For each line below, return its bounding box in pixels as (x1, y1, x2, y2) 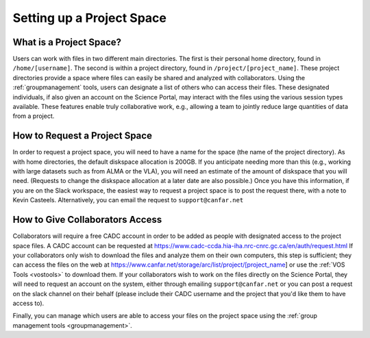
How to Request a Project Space (12, 130, 152, 142)
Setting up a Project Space (12, 10, 167, 25)
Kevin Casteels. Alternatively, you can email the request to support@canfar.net (12, 196, 244, 204)
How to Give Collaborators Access (12, 214, 162, 226)
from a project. (12, 112, 55, 120)
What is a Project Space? (12, 36, 122, 48)
